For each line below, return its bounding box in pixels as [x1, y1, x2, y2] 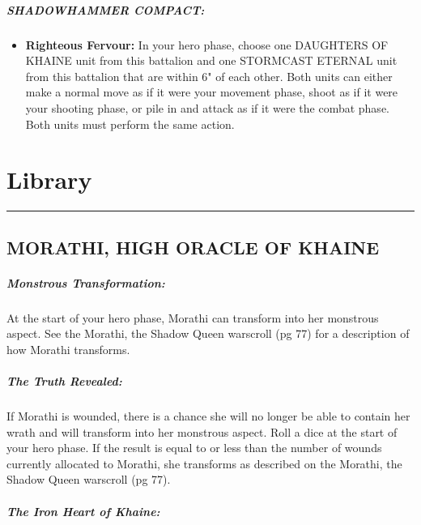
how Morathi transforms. [6, 340, 130, 357]
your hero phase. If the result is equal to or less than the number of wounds [6, 439, 382, 456]
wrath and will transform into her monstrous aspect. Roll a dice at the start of [6, 423, 398, 440]
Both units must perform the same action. [25, 115, 235, 132]
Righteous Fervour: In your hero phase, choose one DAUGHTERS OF [25, 36, 389, 53]
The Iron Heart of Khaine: [6, 502, 160, 519]
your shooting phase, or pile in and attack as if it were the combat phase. [25, 99, 389, 116]
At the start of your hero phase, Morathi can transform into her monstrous [6, 309, 379, 326]
